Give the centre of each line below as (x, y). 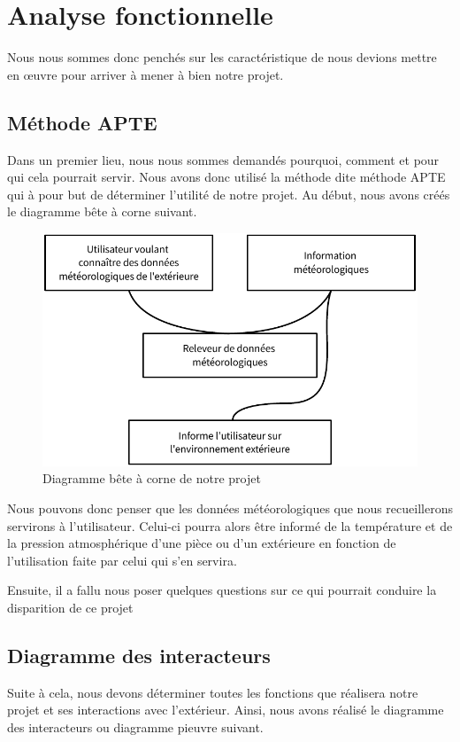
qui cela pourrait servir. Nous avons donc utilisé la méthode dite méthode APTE (226, 177)
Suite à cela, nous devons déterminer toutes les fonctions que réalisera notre (213, 692)
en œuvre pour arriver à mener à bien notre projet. (146, 74)
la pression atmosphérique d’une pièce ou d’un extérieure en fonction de (202, 543)
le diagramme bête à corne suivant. (102, 211)
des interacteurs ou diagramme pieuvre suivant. (135, 726)
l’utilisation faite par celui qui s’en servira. (122, 560)
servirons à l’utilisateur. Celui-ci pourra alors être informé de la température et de (230, 525)
